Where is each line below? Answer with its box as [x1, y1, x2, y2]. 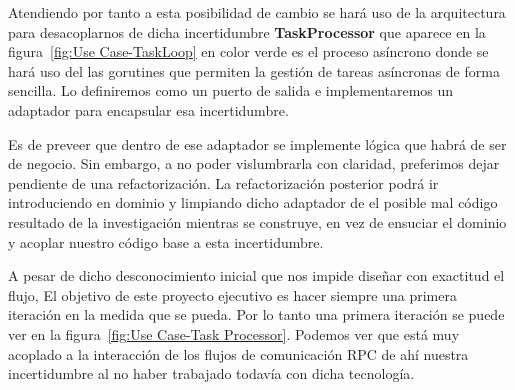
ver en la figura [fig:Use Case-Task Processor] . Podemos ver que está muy [8, 323, 460, 344]
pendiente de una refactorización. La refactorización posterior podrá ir [8, 172, 439, 193]
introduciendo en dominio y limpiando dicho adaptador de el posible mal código [8, 192, 498, 213]
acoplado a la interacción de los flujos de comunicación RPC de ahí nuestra [8, 343, 469, 364]
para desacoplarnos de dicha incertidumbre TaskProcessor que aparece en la [8, 21, 486, 42]
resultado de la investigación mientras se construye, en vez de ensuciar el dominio [8, 211, 507, 232]
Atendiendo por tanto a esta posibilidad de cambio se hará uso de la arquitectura [8, 2, 506, 22]
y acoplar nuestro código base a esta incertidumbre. [8, 231, 324, 252]
